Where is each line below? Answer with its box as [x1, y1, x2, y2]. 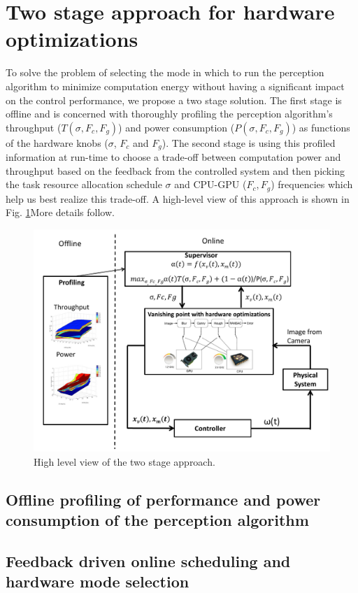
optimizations [6, 24, 138, 53]
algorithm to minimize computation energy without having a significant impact [6, 78, 345, 93]
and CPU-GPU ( [174, 177, 247, 192]
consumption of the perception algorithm [6, 508, 309, 530]
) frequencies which [271, 177, 353, 192]
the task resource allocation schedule [6, 177, 162, 192]
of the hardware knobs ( [6, 135, 108, 150]
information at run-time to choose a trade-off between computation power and [6, 150, 341, 164]
